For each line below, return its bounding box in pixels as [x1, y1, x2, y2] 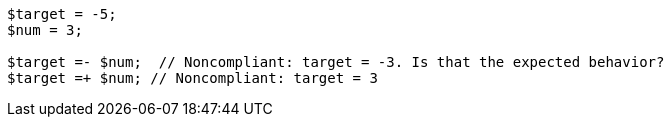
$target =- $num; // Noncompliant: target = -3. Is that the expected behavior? [7, 54, 665, 70]
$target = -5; [7, 6, 117, 22]
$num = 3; [7, 22, 83, 38]
